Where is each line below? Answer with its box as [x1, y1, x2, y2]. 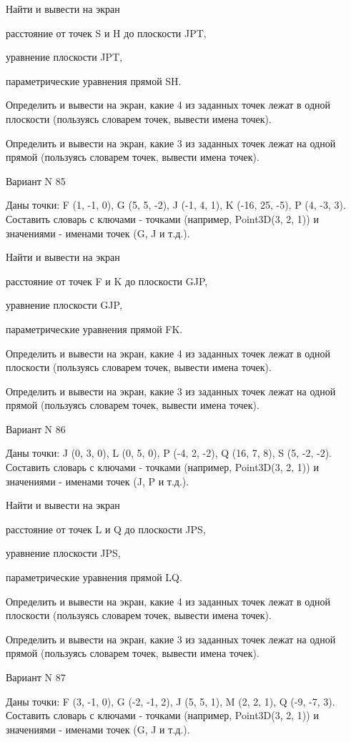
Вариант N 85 [6, 173, 66, 188]
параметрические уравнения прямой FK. [6, 321, 183, 336]
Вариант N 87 [6, 670, 66, 684]
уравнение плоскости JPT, [6, 49, 123, 64]
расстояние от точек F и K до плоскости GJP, [6, 273, 208, 288]
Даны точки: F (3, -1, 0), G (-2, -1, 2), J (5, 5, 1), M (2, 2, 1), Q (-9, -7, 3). [6, 693, 335, 708]
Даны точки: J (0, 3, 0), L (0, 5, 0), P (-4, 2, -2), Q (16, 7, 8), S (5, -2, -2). [6, 445, 332, 460]
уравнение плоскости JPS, [6, 545, 121, 560]
